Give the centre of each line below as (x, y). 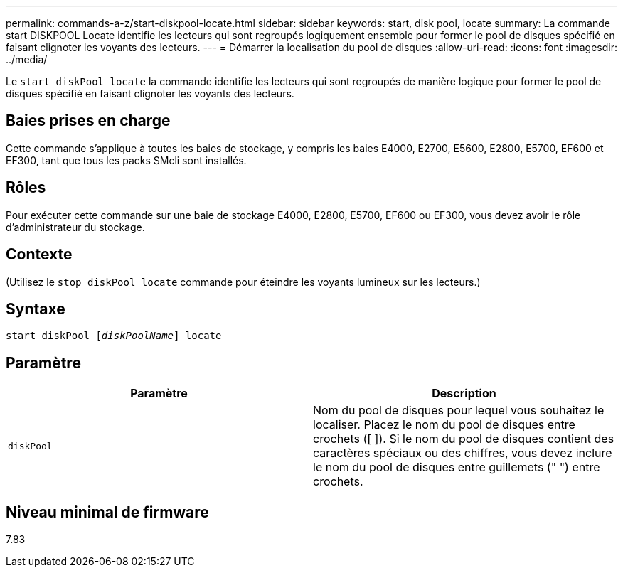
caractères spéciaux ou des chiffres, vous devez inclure (463, 453)
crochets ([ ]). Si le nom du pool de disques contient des (464, 439)
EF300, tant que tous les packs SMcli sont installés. (126, 160)
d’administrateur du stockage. (75, 227)
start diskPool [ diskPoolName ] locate (114, 336)
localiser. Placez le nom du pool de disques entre (444, 425)
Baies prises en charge (88, 121)
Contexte (39, 255)
